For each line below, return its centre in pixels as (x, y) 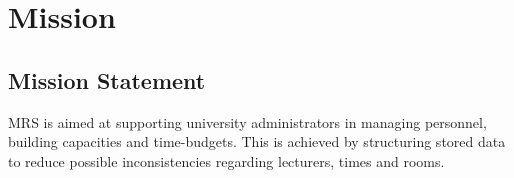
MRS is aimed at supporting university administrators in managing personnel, (247, 121)
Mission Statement (107, 79)
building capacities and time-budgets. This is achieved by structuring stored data (257, 141)
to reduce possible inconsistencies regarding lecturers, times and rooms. (226, 160)
